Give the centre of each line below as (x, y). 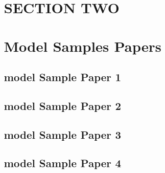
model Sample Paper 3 (63, 134)
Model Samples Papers (83, 46)
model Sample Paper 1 (63, 77)
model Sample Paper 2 (63, 105)
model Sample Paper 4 (63, 163)
